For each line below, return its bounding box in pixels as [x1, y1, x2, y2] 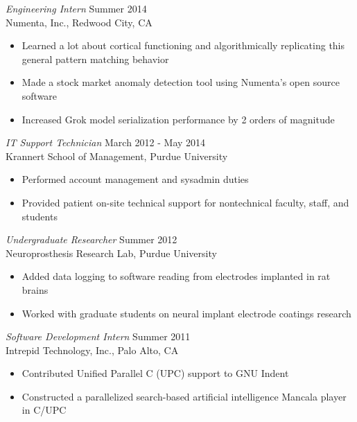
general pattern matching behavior [21, 51, 169, 66]
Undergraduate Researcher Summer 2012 [6, 232, 177, 247]
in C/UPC [21, 403, 67, 417]
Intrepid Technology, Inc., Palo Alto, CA [6, 342, 179, 357]
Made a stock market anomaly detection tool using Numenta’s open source [21, 75, 340, 89]
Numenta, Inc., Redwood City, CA [6, 15, 153, 29]
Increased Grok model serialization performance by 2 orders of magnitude [21, 112, 335, 126]
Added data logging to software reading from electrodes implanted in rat [21, 269, 331, 283]
